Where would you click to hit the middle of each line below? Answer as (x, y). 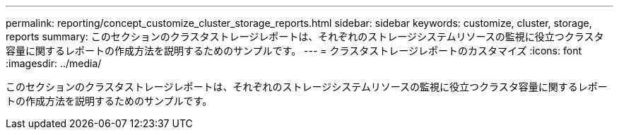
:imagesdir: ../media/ (54, 63)
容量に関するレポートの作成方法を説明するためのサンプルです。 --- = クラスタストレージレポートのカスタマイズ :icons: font (294, 51)
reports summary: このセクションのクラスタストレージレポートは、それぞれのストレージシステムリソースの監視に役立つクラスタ (305, 36)
